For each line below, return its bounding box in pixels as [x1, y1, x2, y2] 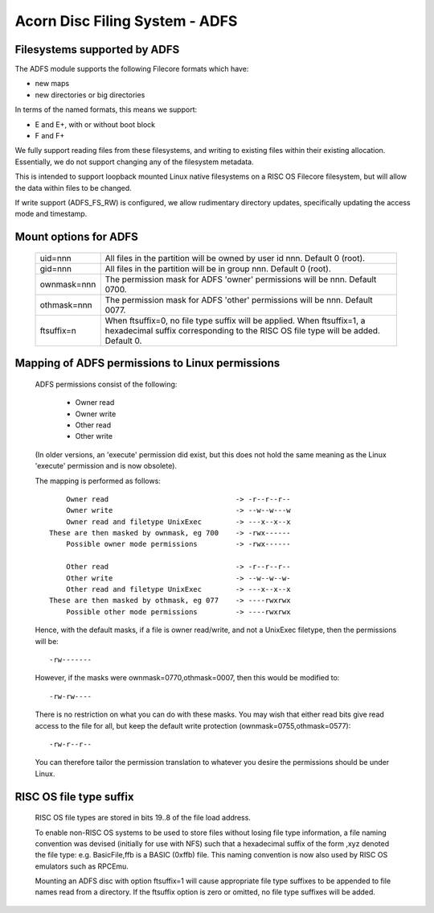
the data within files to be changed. [14, 183, 132, 192]
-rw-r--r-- [49, 739, 92, 749]
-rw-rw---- [49, 692, 92, 700]
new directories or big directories [35, 89, 145, 100]
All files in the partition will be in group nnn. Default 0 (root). [104, 262, 331, 274]
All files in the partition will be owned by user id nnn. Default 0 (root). [104, 252, 366, 263]
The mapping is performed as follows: [35, 476, 161, 485]
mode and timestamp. [14, 209, 88, 219]
